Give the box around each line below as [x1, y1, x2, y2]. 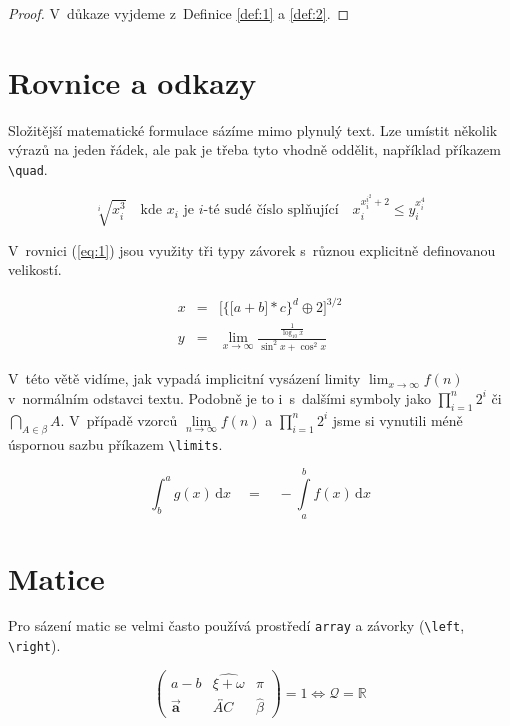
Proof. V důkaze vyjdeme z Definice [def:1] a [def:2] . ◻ [8, 3, 350, 23]
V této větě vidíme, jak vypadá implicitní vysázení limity [8, 368, 361, 389]
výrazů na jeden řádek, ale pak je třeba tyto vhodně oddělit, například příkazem [8, 139, 501, 160]
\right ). [8, 635, 61, 656]
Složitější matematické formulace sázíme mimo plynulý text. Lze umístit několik [8, 119, 498, 140]
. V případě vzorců [60, 409, 178, 430]
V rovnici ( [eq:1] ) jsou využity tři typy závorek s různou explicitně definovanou [8, 239, 496, 260]
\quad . [8, 158, 48, 179]
